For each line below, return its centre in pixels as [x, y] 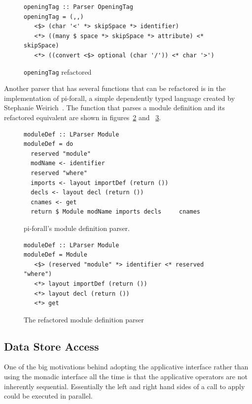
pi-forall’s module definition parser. [77, 228]
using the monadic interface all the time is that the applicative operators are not [126, 377]
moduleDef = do [49, 144]
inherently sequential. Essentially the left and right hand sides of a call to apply [125, 386]
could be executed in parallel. [48, 396]
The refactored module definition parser [84, 319]
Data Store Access [52, 346]
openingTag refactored [58, 71]
